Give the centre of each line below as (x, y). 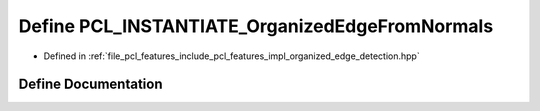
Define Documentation (90, 84)
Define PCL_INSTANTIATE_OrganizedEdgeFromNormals (256, 26)
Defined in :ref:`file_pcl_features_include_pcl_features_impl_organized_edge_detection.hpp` (231, 56)
